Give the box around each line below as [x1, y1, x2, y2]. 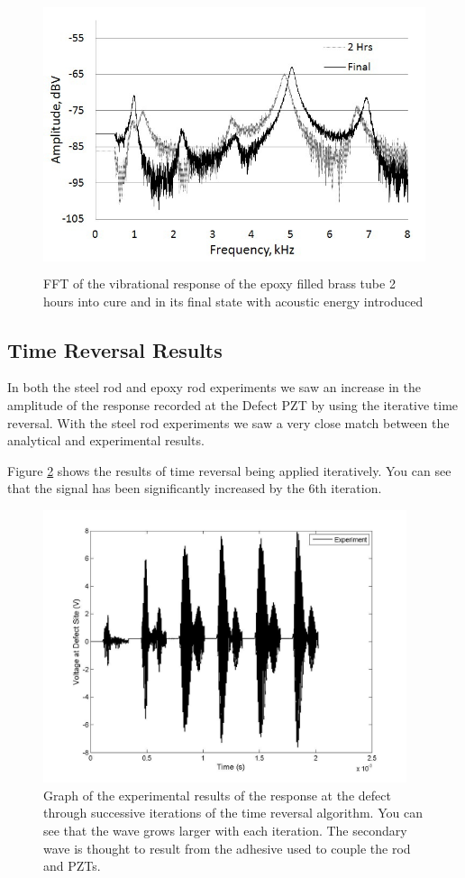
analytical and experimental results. [7, 431, 205, 450]
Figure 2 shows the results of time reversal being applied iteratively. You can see [7, 461, 451, 480]
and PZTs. [43, 856, 101, 875]
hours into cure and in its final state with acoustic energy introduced [43, 291, 424, 310]
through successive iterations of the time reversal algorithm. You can [43, 803, 423, 822]
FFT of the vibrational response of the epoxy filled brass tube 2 [43, 273, 396, 292]
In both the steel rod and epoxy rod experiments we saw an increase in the [7, 378, 421, 397]
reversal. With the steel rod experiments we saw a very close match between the [7, 413, 450, 432]
